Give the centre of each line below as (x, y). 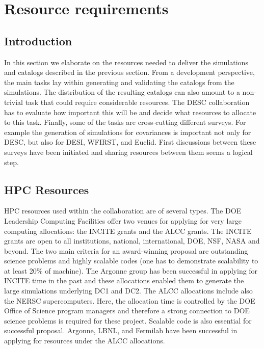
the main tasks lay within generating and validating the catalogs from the (119, 82)
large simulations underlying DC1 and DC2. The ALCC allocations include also (128, 291)
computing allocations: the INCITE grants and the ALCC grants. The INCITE (128, 231)
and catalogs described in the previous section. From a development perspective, (129, 72)
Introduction (38, 41)
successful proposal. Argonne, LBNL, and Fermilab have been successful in (121, 330)
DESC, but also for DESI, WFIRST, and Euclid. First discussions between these (130, 142)
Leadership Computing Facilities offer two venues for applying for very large (123, 220)
